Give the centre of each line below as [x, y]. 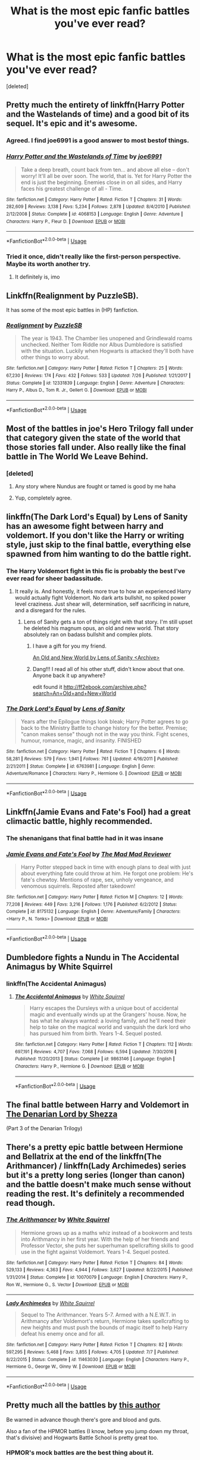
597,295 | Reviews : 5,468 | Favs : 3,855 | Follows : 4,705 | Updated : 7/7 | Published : [93, 1352]
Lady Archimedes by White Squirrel [51, 1303]
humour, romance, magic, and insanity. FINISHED [81, 741]
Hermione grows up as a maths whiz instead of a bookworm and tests [106, 1233]
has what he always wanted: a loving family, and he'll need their [108, 1021]
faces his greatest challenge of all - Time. [72, 188]
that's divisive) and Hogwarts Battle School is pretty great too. [82, 1437]
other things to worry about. [55, 357]
